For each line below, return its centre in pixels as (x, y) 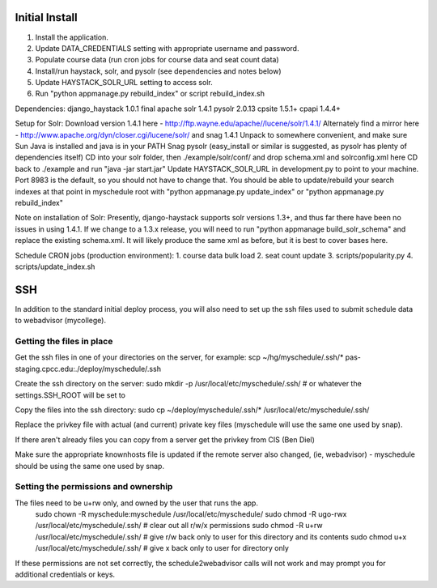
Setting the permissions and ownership (94, 487)
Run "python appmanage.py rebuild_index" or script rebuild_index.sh (150, 94)
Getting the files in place (64, 341)
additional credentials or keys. (65, 574)
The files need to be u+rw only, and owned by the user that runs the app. (137, 503)
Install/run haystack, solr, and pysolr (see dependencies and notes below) (159, 71)
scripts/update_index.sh (55, 266)
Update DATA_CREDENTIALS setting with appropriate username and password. (167, 48)
